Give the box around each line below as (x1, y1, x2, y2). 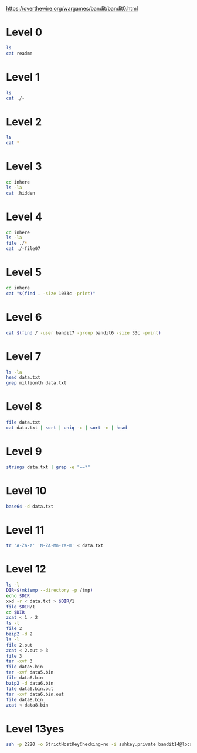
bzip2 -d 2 (6, 631, 33, 637)
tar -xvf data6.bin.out (6, 691, 64, 697)
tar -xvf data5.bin (6, 669, 54, 675)
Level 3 (6, 160, 42, 173)
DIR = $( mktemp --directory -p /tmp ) (6, 588, 93, 594)
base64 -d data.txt (6, 503, 54, 509)
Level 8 (6, 400, 42, 414)
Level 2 (6, 115, 42, 128)
